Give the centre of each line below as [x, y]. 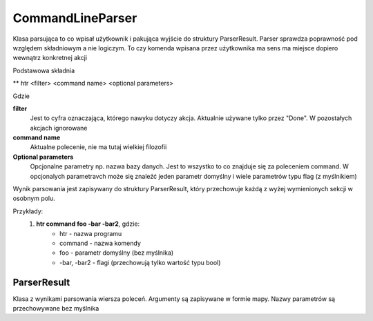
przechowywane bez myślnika [56, 309]
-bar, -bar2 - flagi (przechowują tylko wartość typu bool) [140, 262]
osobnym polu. [34, 198]
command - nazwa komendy [101, 243]
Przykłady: [28, 211]
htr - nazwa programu [91, 233]
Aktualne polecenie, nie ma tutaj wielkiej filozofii [98, 147]
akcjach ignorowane [59, 128]
